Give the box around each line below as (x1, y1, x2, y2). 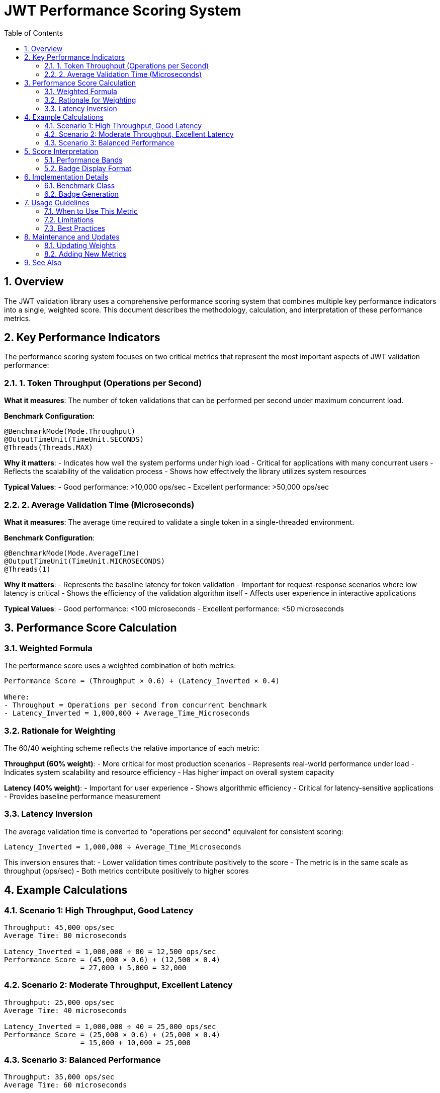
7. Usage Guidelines (24, 198, 90, 207)
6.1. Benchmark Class (44, 181, 115, 190)
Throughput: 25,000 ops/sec (4, 998, 115, 1006)
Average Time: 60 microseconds (4, 1081, 127, 1089)
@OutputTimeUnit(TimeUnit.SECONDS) (4, 435, 144, 444)
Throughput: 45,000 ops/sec (4, 923, 115, 931)
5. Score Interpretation (24, 146, 99, 155)
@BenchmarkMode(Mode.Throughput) (4, 427, 136, 436)
